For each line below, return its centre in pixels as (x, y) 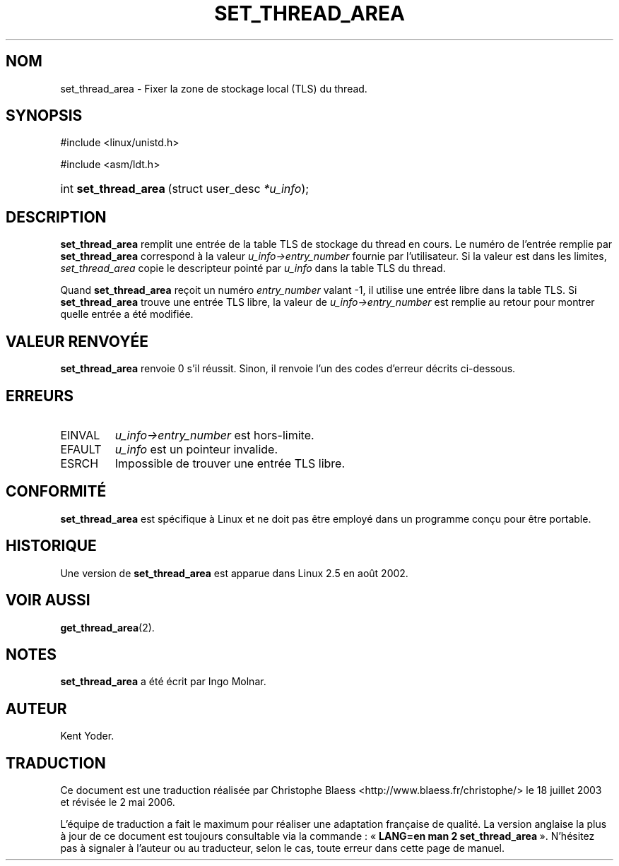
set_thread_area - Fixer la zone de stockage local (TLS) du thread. (214, 88)
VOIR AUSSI (48, 600)
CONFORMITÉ (56, 492)
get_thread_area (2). (107, 627)
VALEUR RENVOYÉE (77, 341)
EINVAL (80, 435)
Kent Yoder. (87, 736)
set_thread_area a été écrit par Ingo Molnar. (163, 682)
